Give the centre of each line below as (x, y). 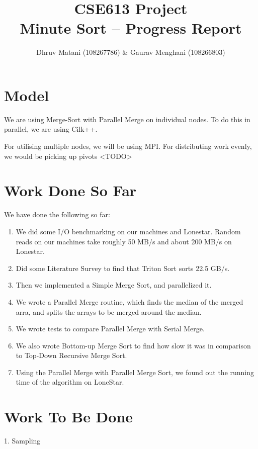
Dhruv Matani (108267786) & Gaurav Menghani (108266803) (131, 52)
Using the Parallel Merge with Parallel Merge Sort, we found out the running (135, 372)
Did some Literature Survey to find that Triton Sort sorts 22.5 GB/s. (123, 268)
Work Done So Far (70, 190)
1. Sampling (22, 441)
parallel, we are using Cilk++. (51, 129)
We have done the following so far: (57, 214)
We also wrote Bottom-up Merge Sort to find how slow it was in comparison (133, 345)
